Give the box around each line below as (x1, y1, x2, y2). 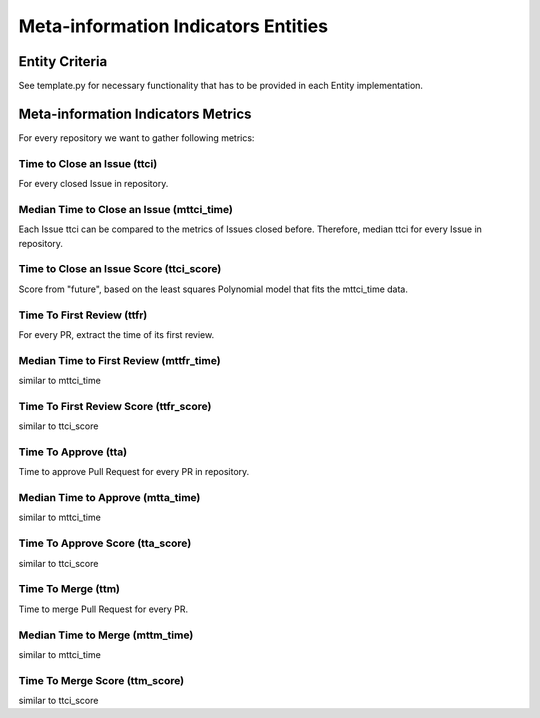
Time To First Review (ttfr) (18, 308, 148, 322)
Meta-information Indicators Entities (18, 15, 329, 37)
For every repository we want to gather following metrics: (18, 131, 255, 144)
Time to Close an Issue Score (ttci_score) (18, 262, 222, 276)
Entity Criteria (18, 53, 108, 70)
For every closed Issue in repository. (18, 178, 169, 190)
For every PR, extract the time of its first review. (18, 328, 215, 340)
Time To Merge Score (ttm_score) (18, 673, 185, 687)
